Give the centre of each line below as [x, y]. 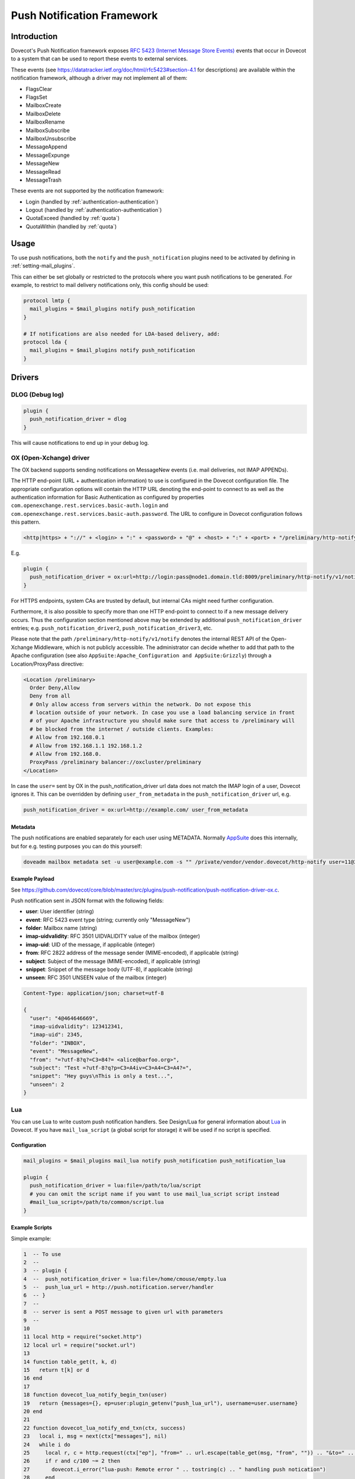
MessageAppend [46, 147]
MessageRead [43, 172]
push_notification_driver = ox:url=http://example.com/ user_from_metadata [136, 810]
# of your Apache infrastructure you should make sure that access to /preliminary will [162, 721]
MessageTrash [44, 180]
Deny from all [50, 696]
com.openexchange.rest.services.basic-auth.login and [90, 505]
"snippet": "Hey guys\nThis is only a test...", [102, 1076]
